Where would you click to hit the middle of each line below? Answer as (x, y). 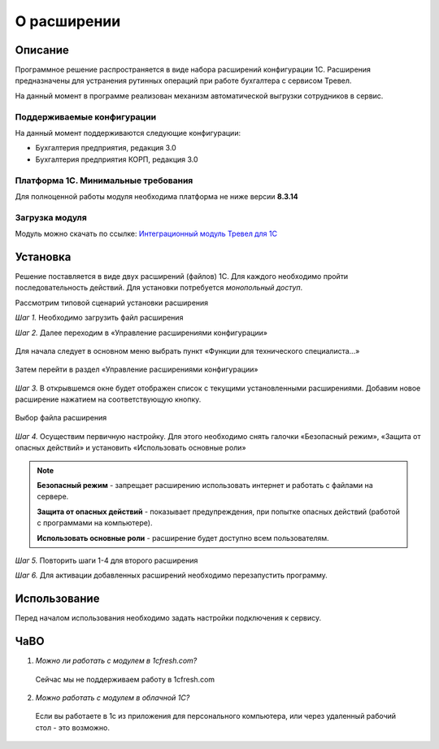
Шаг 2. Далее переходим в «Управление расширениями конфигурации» (141, 333)
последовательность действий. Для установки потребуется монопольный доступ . (159, 288)
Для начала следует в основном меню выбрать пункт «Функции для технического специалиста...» (187, 351)
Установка (43, 257)
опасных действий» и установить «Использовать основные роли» (131, 448)
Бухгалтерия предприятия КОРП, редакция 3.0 (117, 159)
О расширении (68, 21)
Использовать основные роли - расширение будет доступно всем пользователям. (183, 538)
